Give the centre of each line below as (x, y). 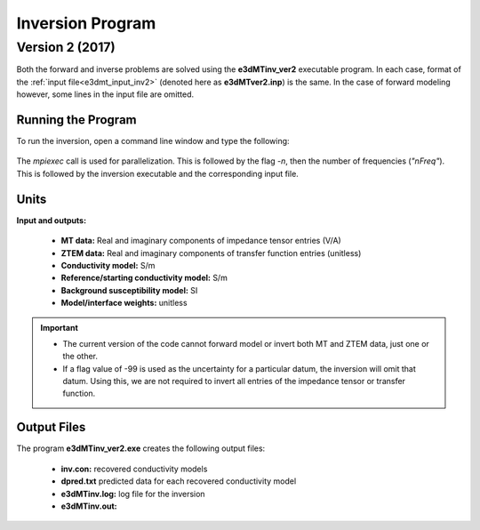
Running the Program (76, 120)
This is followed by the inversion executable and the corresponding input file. (158, 173)
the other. (80, 357)
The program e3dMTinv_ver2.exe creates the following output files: (141, 448)
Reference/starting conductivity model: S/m (144, 278)
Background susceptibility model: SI (129, 290)
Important (60, 327)
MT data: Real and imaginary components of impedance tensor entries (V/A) (201, 241)
